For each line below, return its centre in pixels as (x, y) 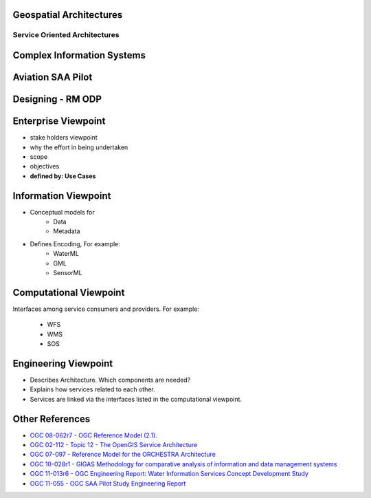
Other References (52, 419)
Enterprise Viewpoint (59, 121)
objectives (45, 166)
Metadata (67, 231)
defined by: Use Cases (63, 176)
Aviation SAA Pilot (53, 77)
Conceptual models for (63, 212)
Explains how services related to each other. (93, 389)
